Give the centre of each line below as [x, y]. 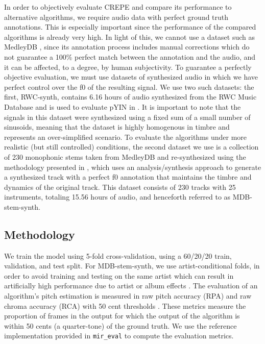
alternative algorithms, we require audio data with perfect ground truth [116, 17]
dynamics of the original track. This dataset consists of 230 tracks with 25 [120, 187]
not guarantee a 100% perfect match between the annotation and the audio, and [130, 56]
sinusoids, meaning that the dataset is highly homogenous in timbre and [117, 127]
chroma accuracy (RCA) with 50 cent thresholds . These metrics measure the [125, 305]
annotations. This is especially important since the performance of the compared [130, 27]
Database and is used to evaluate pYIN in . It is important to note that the [123, 106]
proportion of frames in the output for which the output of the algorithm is [122, 316]
